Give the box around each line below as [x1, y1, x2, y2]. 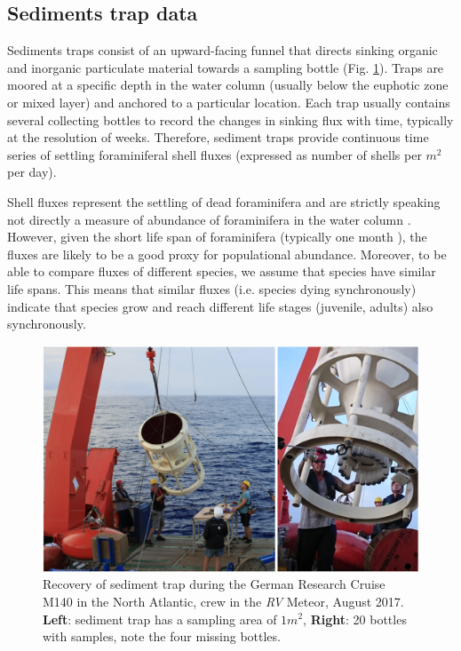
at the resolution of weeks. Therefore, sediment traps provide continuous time [7, 128, 429, 147]
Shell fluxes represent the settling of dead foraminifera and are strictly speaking [7, 192, 441, 210]
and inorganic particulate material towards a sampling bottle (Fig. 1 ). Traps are [7, 58, 444, 76]
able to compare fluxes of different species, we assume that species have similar [7, 262, 436, 281]
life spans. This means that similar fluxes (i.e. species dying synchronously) [7, 279, 417, 298]
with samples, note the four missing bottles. [43, 627, 281, 646]
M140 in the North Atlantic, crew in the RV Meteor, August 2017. [43, 591, 404, 610]
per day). [7, 163, 57, 181]
